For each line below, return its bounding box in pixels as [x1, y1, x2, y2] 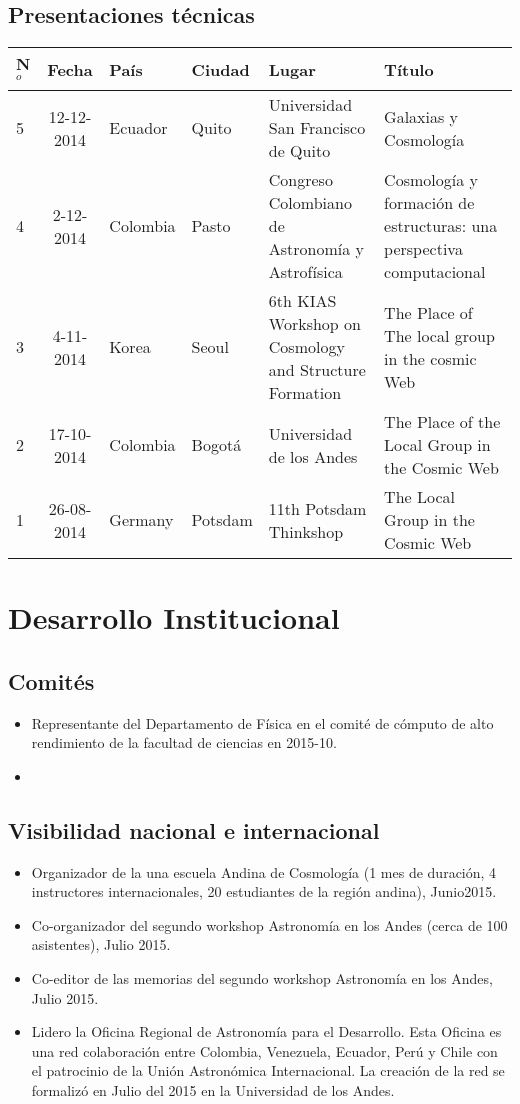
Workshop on [268, 312, 361, 335]
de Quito [268, 139, 331, 162]
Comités [8, 665, 95, 696]
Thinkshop [268, 519, 344, 543]
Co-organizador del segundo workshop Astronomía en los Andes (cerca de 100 [31, 914, 508, 935]
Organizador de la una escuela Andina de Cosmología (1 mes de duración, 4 [31, 861, 497, 882]
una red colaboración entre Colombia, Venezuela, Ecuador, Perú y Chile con [31, 1040, 498, 1061]
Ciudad [191, 57, 250, 81]
